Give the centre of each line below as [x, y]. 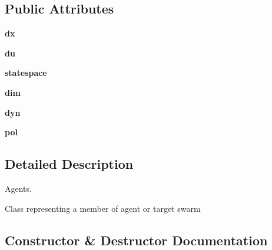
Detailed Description [69, 164]
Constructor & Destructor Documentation [136, 240]
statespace [26, 73]
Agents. [18, 188]
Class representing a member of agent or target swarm [103, 208]
